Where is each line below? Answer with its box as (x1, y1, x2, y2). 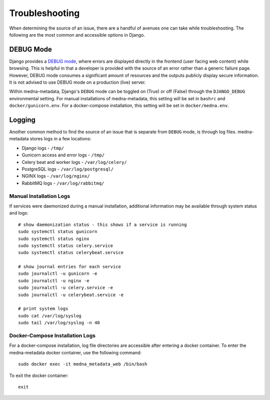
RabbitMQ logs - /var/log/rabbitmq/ (21, 180, 104, 186)
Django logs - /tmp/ (21, 145, 64, 151)
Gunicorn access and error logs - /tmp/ (21, 152, 105, 158)
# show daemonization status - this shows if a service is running (18, 222, 187, 228)
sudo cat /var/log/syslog (18, 313, 82, 318)
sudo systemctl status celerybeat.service (18, 250, 124, 256)
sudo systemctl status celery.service (18, 243, 113, 248)
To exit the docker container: (9, 372, 68, 378)
